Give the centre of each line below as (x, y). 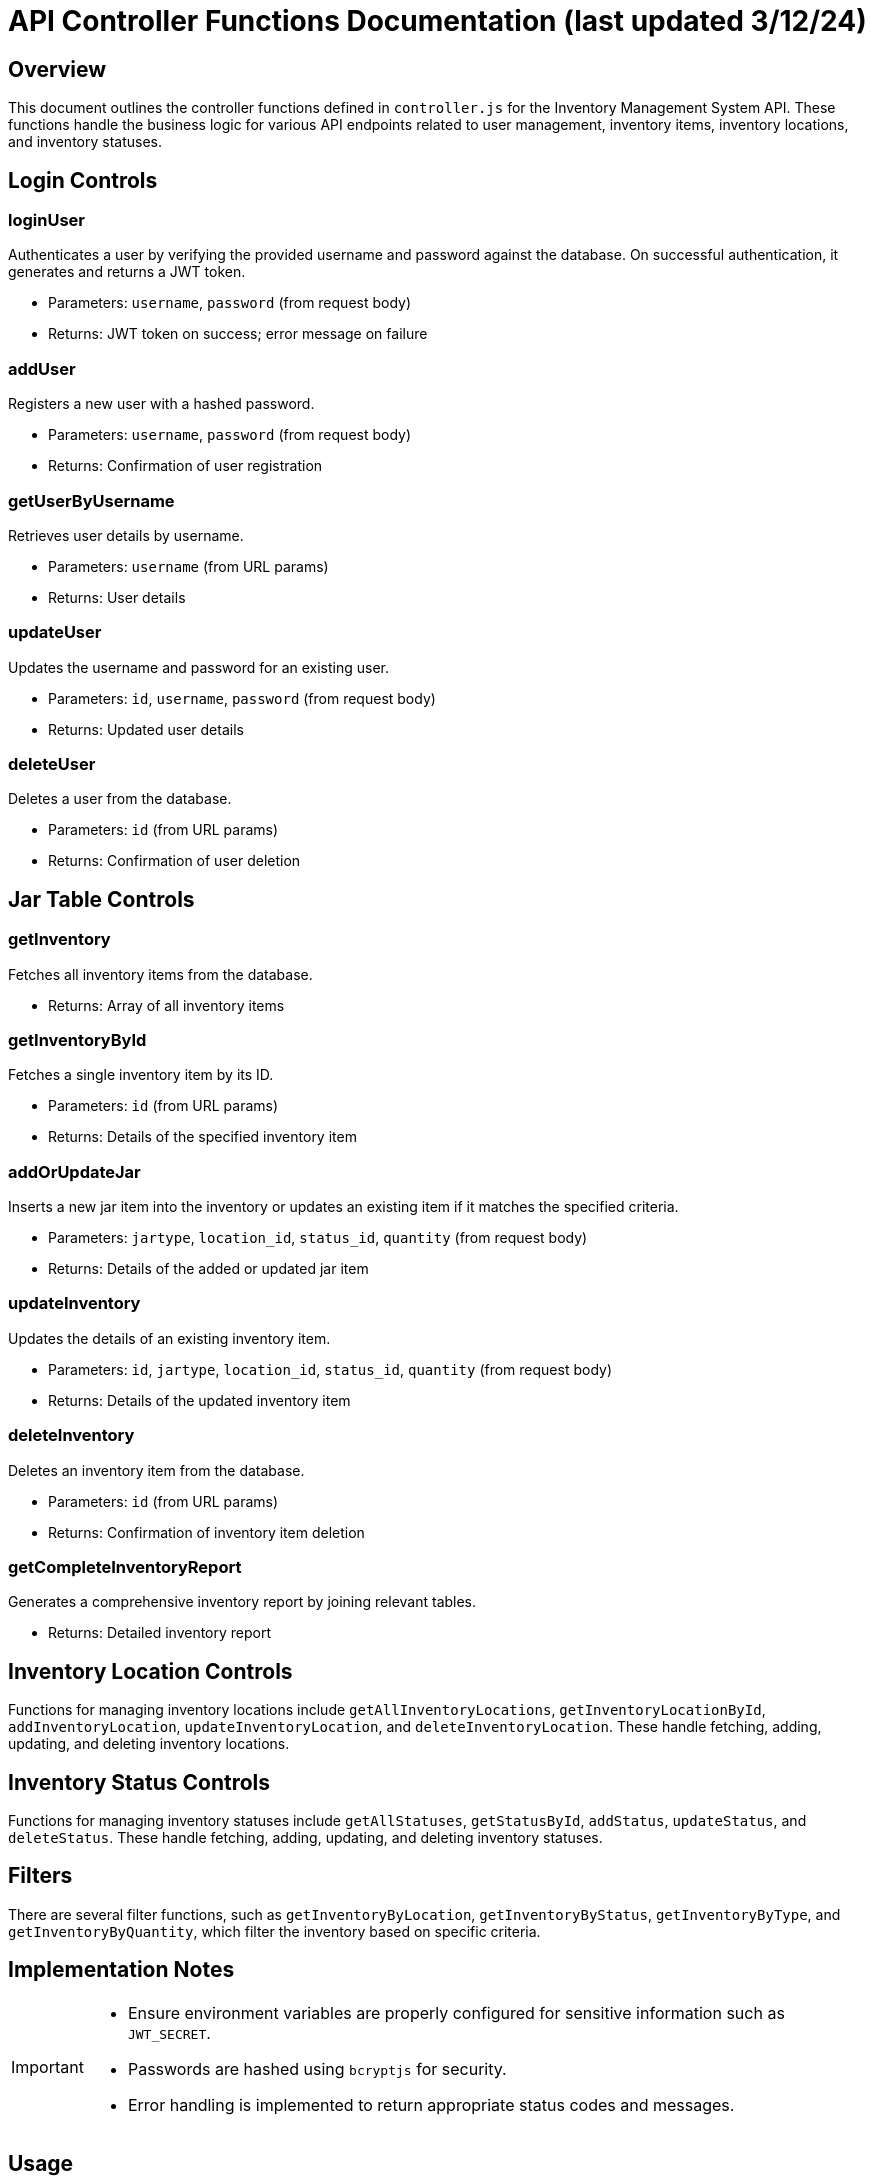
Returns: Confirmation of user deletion (174, 861)
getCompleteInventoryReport (125, 1566)
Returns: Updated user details (146, 729)
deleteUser (52, 764)
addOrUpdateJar (74, 1171)
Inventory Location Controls (150, 1671)
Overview (57, 69)
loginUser (46, 220)
